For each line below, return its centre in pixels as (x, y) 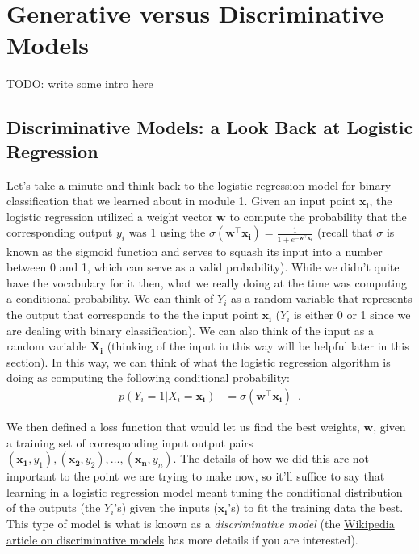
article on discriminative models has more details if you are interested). (182, 539)
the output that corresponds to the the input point (132, 315)
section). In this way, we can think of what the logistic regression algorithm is (199, 361)
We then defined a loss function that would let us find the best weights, (183, 427)
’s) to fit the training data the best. (316, 508)
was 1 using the (167, 232)
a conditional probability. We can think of (110, 298)
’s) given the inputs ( (166, 508)
